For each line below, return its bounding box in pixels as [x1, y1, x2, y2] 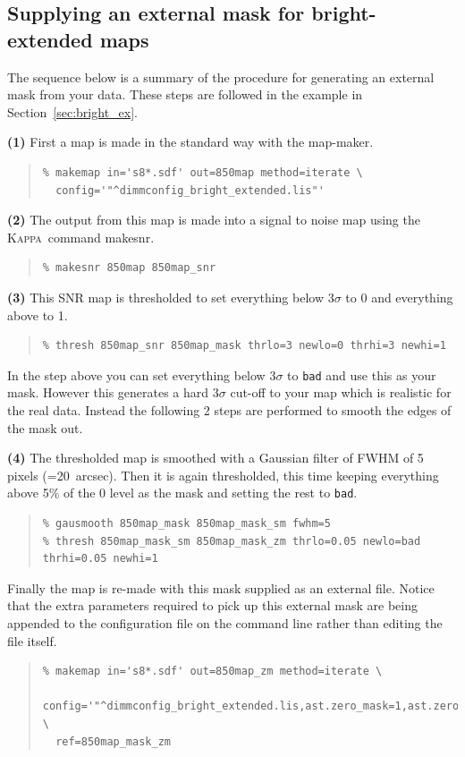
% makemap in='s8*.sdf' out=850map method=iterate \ [42, 166, 363, 179]
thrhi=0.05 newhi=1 [42, 552, 158, 566]
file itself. [7, 631, 57, 650]
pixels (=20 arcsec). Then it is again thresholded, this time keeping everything [7, 465, 439, 484]
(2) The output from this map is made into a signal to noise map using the [7, 210, 420, 229]
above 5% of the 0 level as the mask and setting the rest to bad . [7, 483, 358, 502]
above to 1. [7, 305, 68, 324]
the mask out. [7, 418, 83, 437]
